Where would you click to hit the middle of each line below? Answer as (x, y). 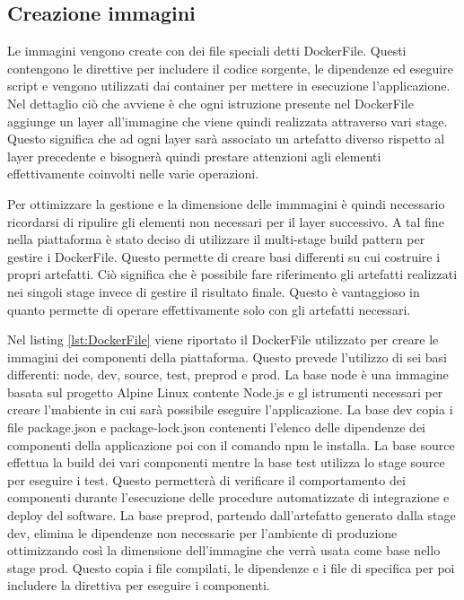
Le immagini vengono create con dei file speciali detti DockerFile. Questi (207, 51)
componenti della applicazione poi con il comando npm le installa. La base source (231, 444)
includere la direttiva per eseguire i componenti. (139, 585)
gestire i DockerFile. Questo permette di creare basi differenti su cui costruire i (224, 256)
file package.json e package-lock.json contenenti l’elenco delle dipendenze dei (217, 427)
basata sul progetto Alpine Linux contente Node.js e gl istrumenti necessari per (225, 391)
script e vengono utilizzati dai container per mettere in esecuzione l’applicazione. (229, 86)
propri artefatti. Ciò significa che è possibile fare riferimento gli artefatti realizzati (232, 274)
